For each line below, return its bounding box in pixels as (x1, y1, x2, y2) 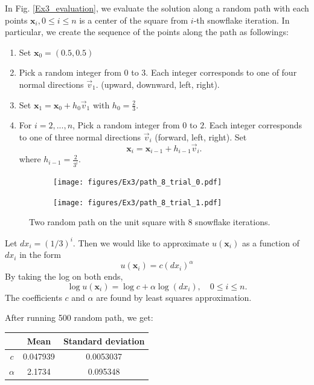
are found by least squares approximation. (96, 291, 252, 303)
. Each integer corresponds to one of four (146, 66, 297, 79)
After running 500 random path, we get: (5, 311, 153, 324)
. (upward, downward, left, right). (95, 77, 220, 90)
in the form (19, 248, 62, 261)
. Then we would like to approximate (72, 236, 210, 249)
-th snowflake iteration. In (193, 13, 290, 26)
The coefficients (5, 291, 62, 303)
